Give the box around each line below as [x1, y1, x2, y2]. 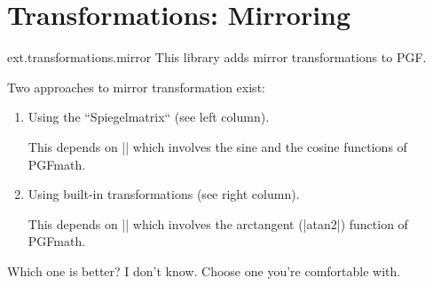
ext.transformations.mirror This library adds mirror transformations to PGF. [7, 48, 427, 67]
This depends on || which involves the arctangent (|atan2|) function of [28, 214, 408, 233]
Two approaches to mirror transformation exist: [7, 77, 265, 96]
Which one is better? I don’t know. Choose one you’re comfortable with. [7, 261, 401, 280]
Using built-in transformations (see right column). [28, 185, 300, 203]
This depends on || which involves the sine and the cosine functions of [28, 137, 407, 155]
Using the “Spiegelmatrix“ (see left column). [28, 107, 270, 126]
